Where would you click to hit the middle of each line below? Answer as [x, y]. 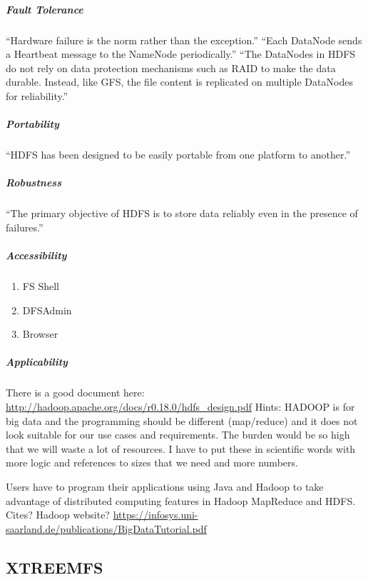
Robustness [34, 182]
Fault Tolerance [45, 9]
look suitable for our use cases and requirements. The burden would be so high [178, 435]
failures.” [25, 227]
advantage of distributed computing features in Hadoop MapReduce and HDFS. [181, 500]
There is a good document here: [75, 392]
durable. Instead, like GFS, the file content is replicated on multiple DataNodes [179, 82]
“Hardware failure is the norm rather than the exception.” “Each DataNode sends [184, 40]
